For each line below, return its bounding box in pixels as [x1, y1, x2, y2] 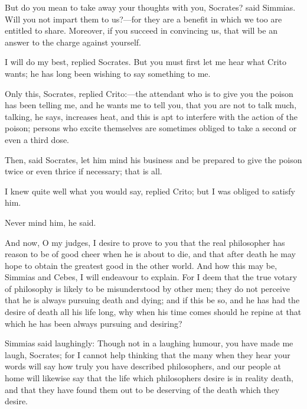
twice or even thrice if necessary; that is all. [5, 165, 162, 177]
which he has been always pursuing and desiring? [5, 317, 182, 329]
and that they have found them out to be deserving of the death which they [5, 383, 280, 395]
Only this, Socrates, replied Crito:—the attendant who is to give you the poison [5, 87, 293, 99]
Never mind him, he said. [5, 216, 96, 228]
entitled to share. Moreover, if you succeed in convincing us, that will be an [5, 24, 277, 37]
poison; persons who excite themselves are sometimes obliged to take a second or [5, 122, 297, 134]
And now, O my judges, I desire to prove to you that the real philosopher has [5, 236, 285, 248]
